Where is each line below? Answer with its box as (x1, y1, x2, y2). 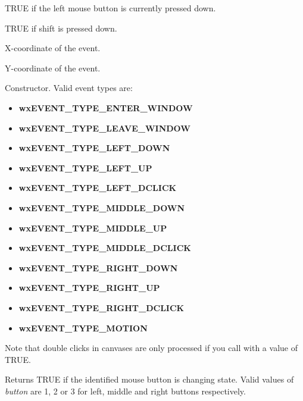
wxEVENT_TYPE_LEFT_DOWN (18, 142, 170, 154)
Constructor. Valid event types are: (5, 82, 133, 94)
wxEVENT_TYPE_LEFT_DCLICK (18, 181, 177, 194)
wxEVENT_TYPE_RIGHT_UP (18, 281, 160, 294)
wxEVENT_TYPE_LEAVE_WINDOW (18, 121, 190, 134)
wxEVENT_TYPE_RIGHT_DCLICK (18, 301, 185, 314)
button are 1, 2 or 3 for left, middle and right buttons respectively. (5, 384, 246, 397)
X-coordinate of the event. (5, 42, 101, 54)
